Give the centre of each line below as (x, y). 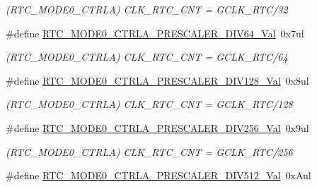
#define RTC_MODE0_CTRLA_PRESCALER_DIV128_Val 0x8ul (157, 80)
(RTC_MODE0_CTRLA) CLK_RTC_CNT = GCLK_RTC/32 (147, 9)
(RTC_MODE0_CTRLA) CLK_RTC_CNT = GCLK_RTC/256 (149, 151)
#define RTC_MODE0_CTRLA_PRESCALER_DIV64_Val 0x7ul (155, 33)
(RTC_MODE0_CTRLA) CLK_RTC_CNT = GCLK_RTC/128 (149, 104)
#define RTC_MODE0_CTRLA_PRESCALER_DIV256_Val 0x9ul (157, 127)
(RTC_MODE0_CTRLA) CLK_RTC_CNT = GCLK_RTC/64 (147, 57)
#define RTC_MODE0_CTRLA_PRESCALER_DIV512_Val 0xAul (158, 175)
